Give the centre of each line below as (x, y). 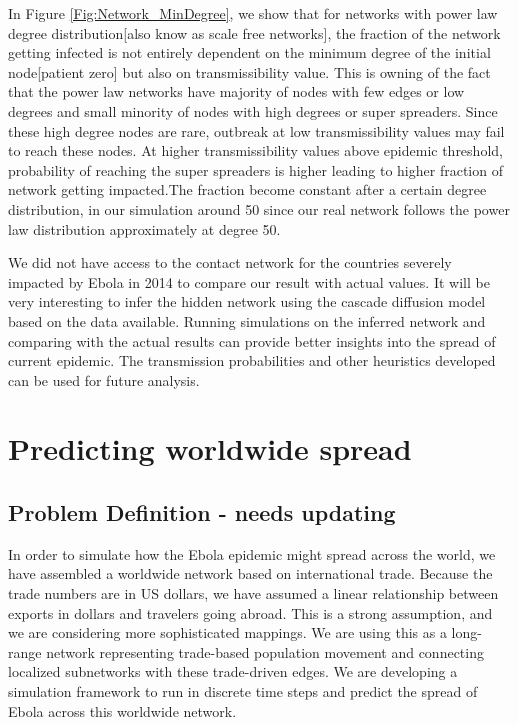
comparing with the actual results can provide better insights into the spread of (252, 340)
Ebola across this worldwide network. (122, 710)
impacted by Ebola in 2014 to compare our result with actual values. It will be (249, 281)
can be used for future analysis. (104, 379)
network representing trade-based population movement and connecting (265, 651)
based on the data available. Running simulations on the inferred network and (247, 320)
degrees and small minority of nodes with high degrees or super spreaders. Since (253, 110)
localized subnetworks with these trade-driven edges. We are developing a (233, 671)
